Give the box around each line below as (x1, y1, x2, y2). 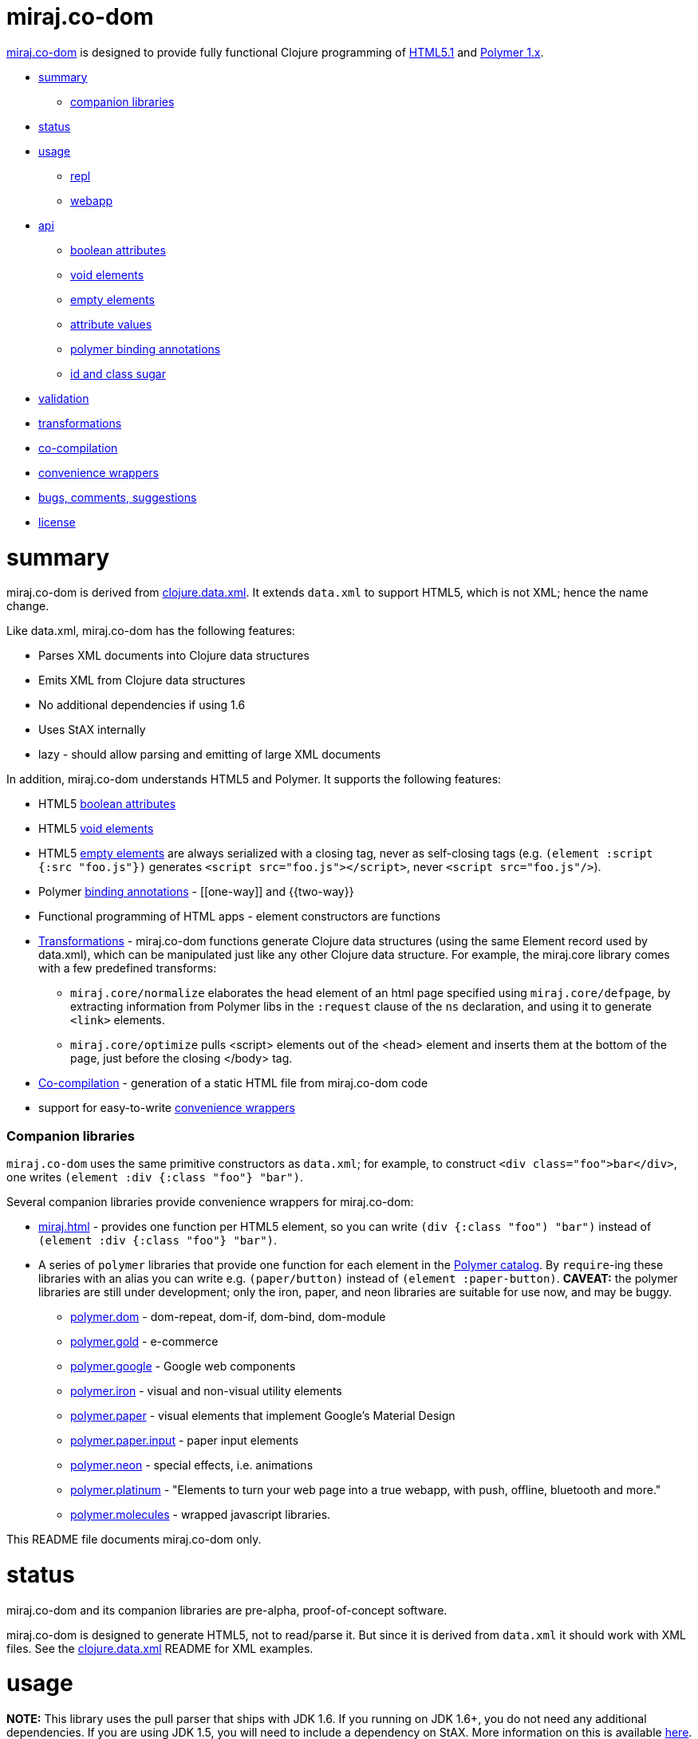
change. (6, 599, 49, 613)
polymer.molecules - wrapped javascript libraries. (70, 1508, 331, 1521)
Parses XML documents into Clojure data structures (38, 649, 310, 663)
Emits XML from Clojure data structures (38, 673, 246, 688)
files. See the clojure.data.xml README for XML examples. (6, 1641, 314, 1655)
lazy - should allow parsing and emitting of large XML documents (38, 747, 381, 762)
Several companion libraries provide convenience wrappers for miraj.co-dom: (6, 1195, 414, 1209)
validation (38, 391, 89, 405)
